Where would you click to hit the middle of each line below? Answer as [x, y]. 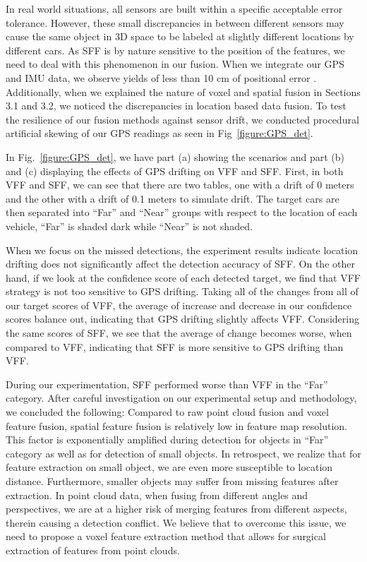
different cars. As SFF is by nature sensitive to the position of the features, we [175, 50]
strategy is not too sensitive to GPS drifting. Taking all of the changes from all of [182, 291]
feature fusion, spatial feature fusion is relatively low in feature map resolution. [177, 425]
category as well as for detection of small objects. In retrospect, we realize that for [183, 453]
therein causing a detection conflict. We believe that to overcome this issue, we [176, 522]
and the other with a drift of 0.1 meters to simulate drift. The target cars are [173, 198]
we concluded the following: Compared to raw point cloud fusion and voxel [167, 412]
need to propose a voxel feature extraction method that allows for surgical [166, 536]
